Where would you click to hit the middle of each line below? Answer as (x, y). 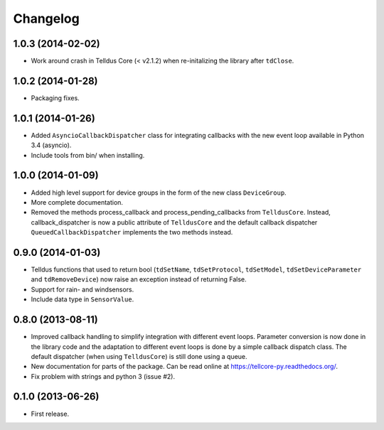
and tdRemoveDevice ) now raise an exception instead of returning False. (139, 279)
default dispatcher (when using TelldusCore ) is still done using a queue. (139, 356)
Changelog (46, 18)
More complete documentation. (77, 202)
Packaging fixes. (55, 98)
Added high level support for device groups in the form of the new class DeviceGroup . (159, 193)
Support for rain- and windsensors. (82, 289)
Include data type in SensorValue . (82, 299)
